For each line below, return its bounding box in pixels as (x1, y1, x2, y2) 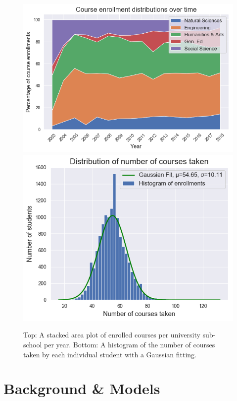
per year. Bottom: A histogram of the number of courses (44, 339, 215, 349)
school (23, 339, 42, 349)
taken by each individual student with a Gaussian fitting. (23, 349, 196, 359)
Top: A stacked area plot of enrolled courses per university (23, 330, 200, 340)
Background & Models (3, 378, 160, 399)
